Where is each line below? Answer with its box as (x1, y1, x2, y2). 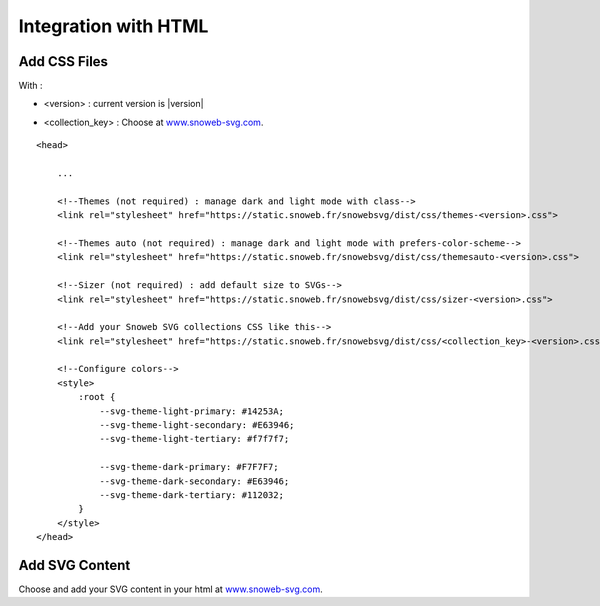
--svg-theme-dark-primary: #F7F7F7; (99, 461, 279, 473)
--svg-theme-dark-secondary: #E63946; (99, 475, 290, 487)
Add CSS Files (18, 53, 109, 70)
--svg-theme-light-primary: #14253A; (99, 405, 285, 417)
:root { (78, 391, 116, 403)
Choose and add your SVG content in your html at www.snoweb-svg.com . (18, 583, 324, 595)
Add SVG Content (18, 556, 131, 574)
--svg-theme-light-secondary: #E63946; (99, 420, 295, 431)
